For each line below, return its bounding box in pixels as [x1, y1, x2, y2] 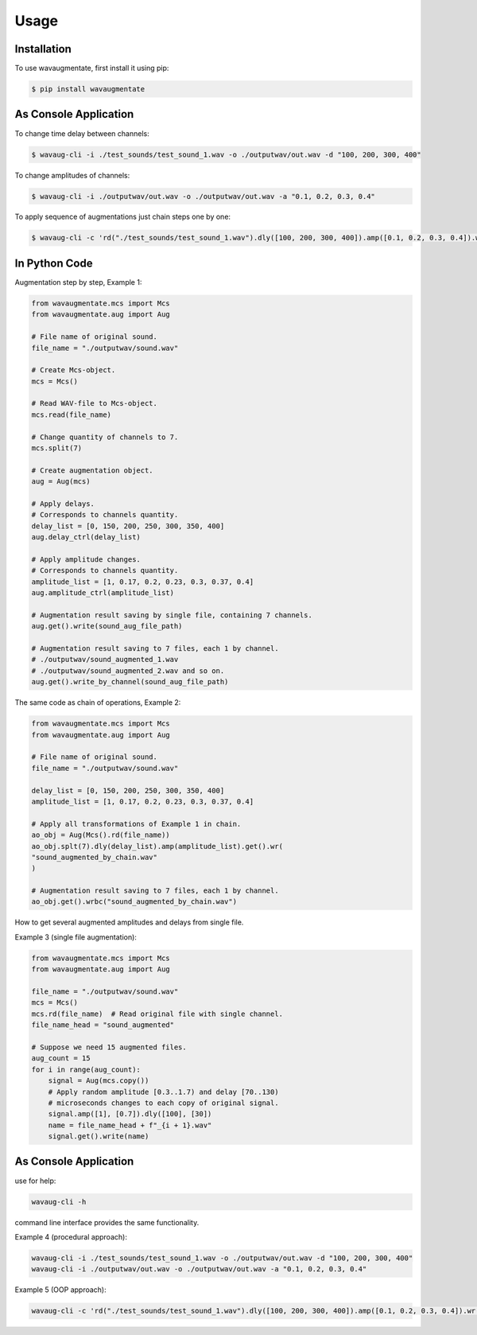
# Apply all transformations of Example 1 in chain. [31, 819, 242, 828]
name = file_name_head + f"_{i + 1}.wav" [48, 1120, 212, 1130]
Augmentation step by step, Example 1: [14, 277, 142, 286]
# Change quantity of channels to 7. [31, 432, 179, 442]
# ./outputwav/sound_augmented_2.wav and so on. [31, 666, 225, 675]
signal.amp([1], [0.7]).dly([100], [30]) [48, 1110, 212, 1119]
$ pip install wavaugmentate [31, 84, 145, 94]
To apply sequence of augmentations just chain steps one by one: [14, 212, 231, 222]
